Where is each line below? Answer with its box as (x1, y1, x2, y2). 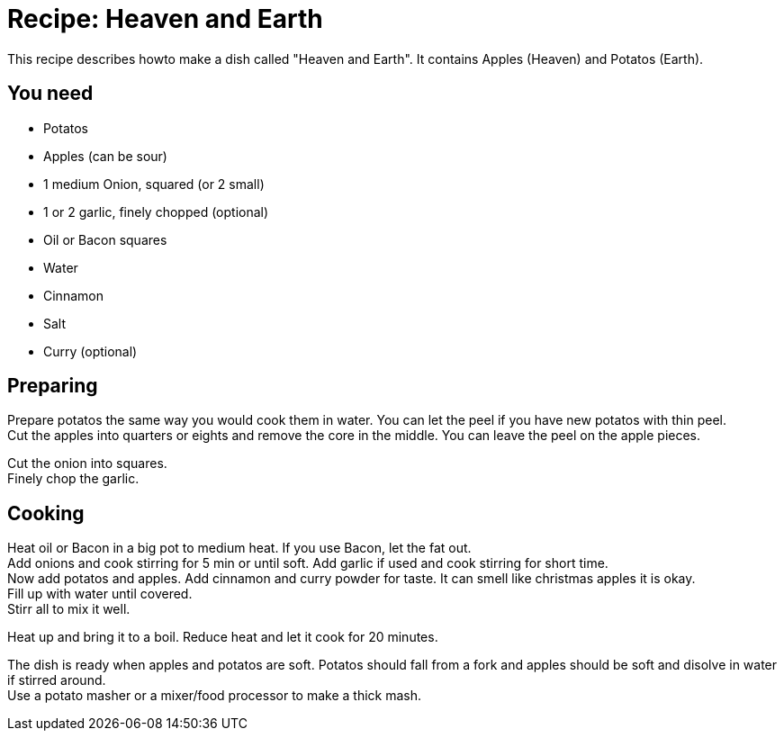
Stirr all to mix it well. (7, 601, 131, 617)
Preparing (7, 374, 98, 398)
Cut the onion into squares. (7, 455, 167, 472)
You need (7, 82, 94, 105)
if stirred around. (7, 672, 106, 688)
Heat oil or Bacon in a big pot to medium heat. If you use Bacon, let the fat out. (7, 540, 472, 556)
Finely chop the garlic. (7, 471, 140, 487)
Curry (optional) (43, 343, 138, 359)
